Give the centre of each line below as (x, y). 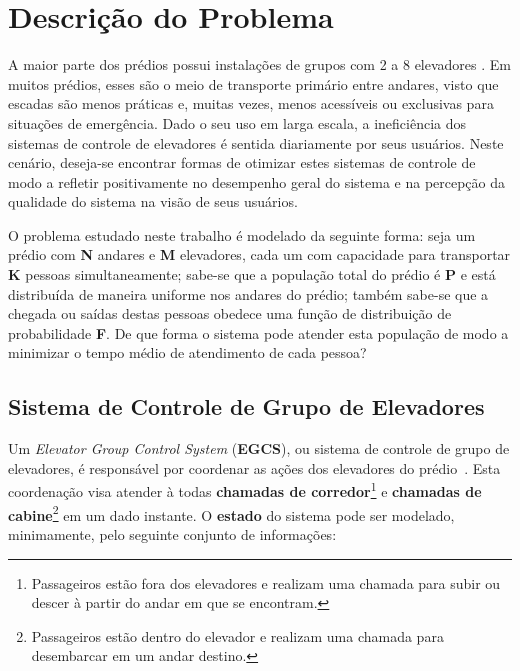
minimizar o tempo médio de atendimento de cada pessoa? (187, 352)
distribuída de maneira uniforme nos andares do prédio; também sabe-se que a (248, 293)
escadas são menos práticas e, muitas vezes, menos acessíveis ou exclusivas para (251, 103)
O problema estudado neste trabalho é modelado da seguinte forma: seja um (242, 234)
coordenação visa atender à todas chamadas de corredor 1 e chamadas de (245, 490)
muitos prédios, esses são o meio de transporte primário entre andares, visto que (253, 83)
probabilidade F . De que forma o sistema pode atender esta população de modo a (258, 332)
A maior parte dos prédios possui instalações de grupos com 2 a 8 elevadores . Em (260, 64)
